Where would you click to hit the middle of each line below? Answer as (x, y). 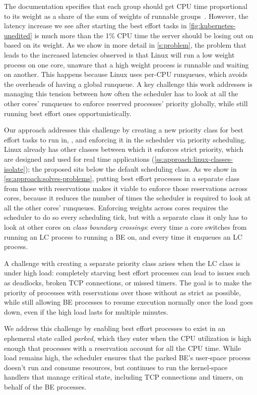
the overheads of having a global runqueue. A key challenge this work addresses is (128, 84)
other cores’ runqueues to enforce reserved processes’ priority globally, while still (126, 103)
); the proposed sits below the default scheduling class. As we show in (131, 168)
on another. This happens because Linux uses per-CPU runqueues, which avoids (126, 74)
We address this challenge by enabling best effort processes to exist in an (115, 328)
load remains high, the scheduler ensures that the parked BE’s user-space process (128, 358)
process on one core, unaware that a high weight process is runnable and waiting (127, 64)
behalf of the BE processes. (45, 386)
